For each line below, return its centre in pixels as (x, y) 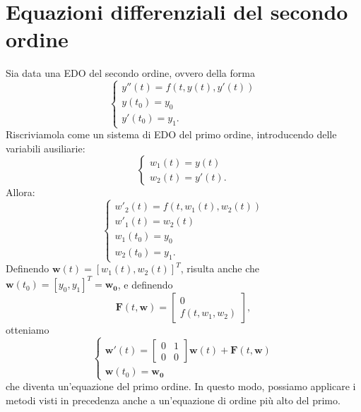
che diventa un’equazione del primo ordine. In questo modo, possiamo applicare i (181, 386)
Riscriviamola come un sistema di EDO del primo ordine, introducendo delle (171, 134)
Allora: (20, 192)
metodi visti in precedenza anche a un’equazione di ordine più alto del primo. (173, 400)
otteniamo (28, 330)
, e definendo (145, 284)
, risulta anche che (220, 268)
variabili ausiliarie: (46, 148)
